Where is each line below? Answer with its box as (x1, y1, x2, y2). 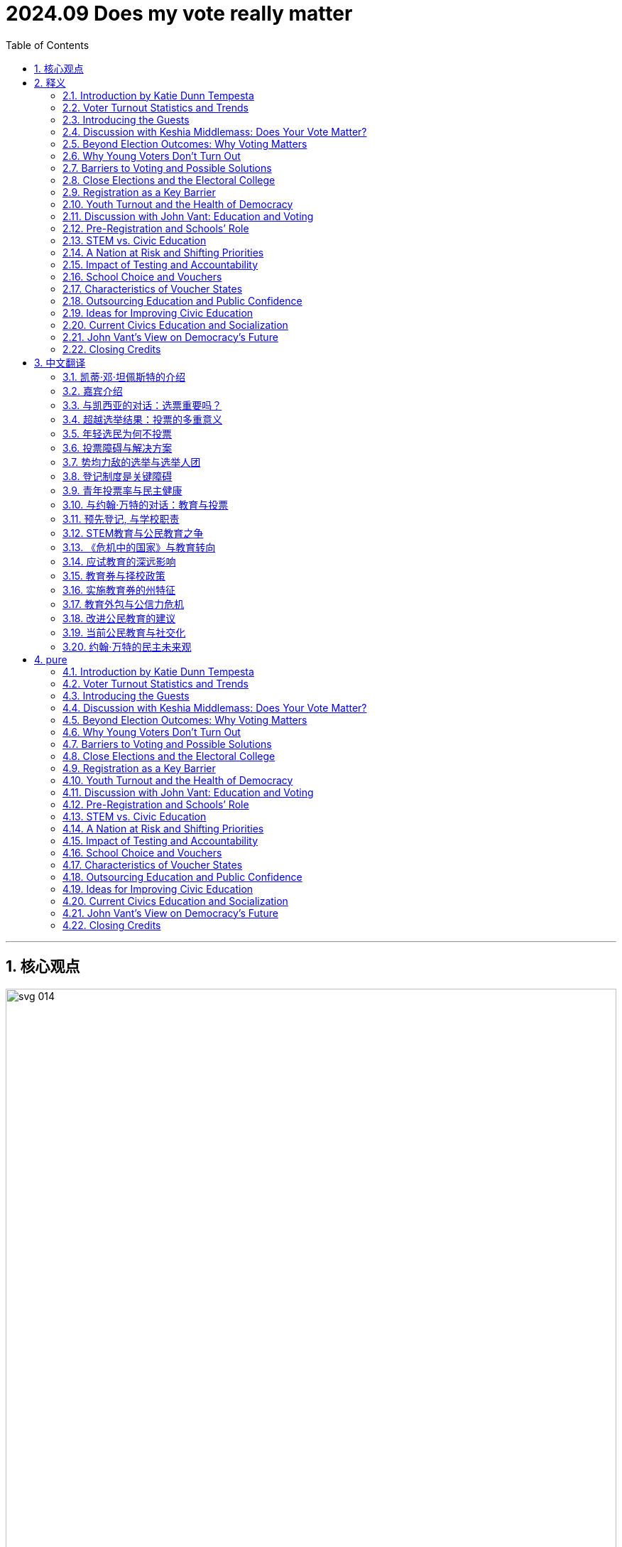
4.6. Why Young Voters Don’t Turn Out (62, 725, 241, 738)
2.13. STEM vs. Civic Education (62, 234, 207, 246)
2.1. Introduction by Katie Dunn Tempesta (62, 89, 254, 102)
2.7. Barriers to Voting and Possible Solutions (62, 161, 272, 174)
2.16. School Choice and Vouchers (62, 270, 222, 283)
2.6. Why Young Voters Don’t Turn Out (62, 149, 241, 162)
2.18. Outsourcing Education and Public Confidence (62, 294, 302, 307)
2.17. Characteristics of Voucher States (62, 282, 243, 295)
